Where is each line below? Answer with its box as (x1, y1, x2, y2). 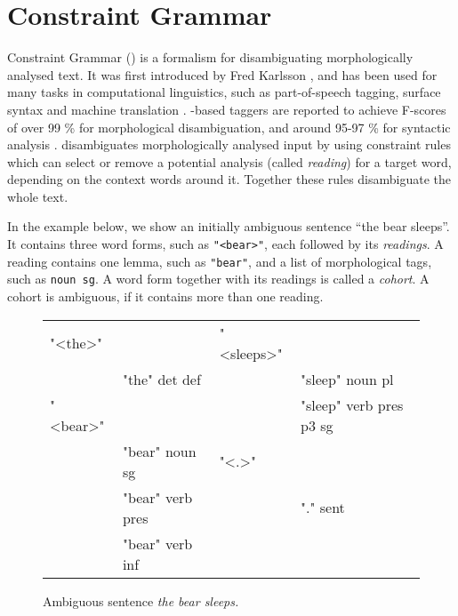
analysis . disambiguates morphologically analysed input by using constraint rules (7, 135, 451, 154)
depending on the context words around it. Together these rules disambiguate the (7, 170, 452, 188)
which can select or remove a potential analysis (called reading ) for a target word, (7, 152, 452, 171)
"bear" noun (122, 440, 197, 461)
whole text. (7, 187, 68, 205)
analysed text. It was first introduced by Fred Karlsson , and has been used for (7, 65, 438, 84)
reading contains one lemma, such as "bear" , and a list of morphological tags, (7, 252, 432, 270)
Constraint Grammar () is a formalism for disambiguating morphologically (7, 48, 414, 67)
